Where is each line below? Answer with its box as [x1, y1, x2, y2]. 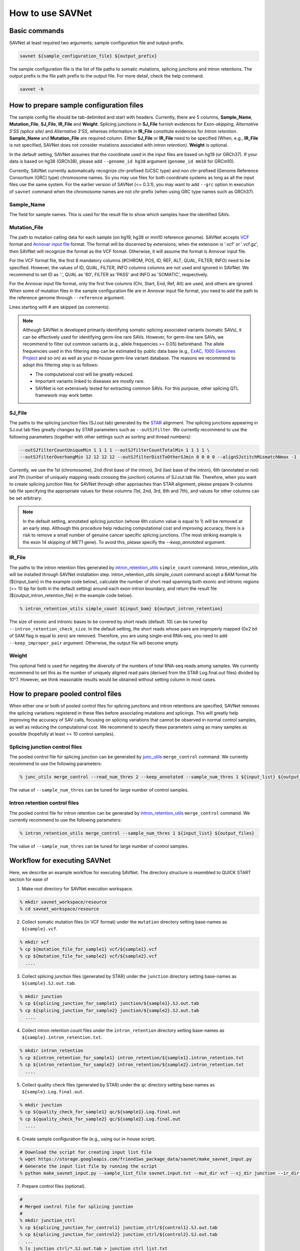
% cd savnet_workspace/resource [19, 906, 99, 912]
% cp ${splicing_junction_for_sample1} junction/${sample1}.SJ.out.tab [19, 1001, 199, 1006]
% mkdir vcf [19, 939, 49, 945]
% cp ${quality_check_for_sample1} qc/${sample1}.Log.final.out [19, 1109, 181, 1115]
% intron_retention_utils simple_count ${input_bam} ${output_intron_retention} [19, 606, 223, 611]
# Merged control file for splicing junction [19, 1203, 133, 1209]
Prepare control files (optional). [21, 1183, 86, 1189]
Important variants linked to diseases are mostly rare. [35, 378, 145, 384]
